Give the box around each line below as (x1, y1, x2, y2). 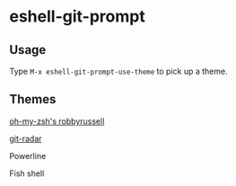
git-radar (9, 133, 42, 144)
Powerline (9, 150, 47, 161)
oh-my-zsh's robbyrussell (9, 115, 105, 127)
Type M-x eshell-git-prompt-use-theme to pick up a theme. (9, 66, 228, 76)
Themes (9, 92, 57, 107)
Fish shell (9, 168, 45, 179)
